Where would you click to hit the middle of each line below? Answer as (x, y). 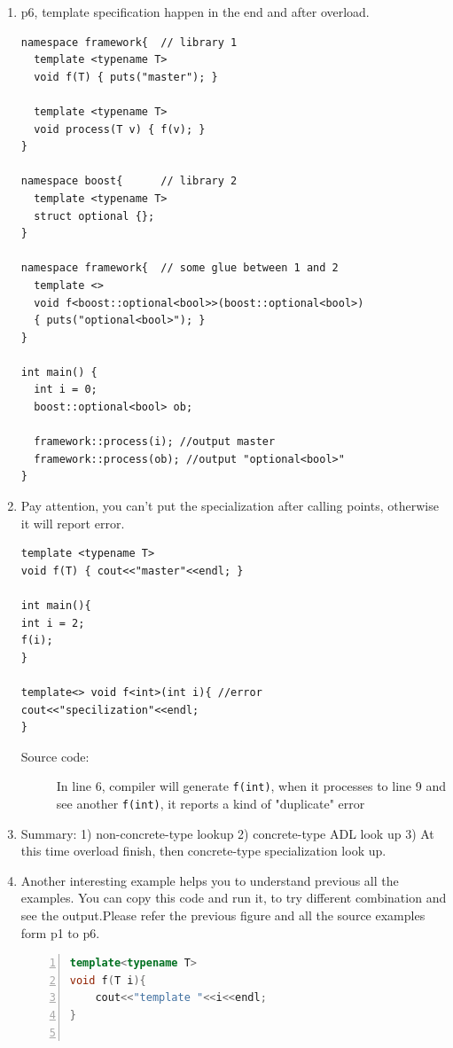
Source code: (55, 756)
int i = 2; (53, 623)
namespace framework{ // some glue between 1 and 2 (180, 268)
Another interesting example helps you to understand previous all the (210, 880)
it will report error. (73, 523)
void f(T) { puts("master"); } (126, 77)
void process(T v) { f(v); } (120, 129)
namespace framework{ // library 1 (129, 42)
